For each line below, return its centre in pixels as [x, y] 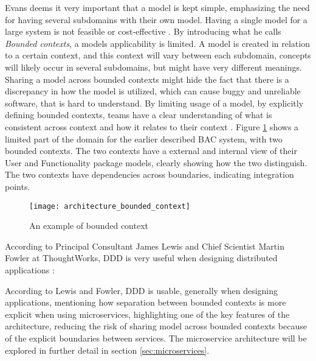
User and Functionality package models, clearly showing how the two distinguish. [156, 162]
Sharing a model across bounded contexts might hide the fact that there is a [147, 79]
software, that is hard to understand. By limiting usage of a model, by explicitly [154, 103]
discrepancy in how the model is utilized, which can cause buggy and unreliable [153, 91]
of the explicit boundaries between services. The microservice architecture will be [156, 338]
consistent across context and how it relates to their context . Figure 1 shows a [152, 126]
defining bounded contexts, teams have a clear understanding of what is [139, 115]
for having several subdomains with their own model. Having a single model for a [156, 19]
